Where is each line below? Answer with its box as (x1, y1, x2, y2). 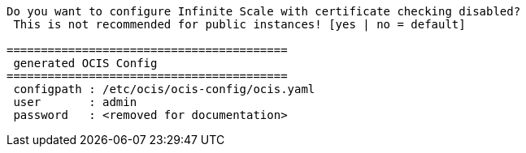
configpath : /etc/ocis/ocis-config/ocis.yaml (13, 83, 315, 96)
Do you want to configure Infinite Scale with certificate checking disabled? (7, 5, 521, 18)
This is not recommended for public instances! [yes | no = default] (13, 18, 466, 31)
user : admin (13, 96, 137, 108)
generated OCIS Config (13, 57, 158, 70)
